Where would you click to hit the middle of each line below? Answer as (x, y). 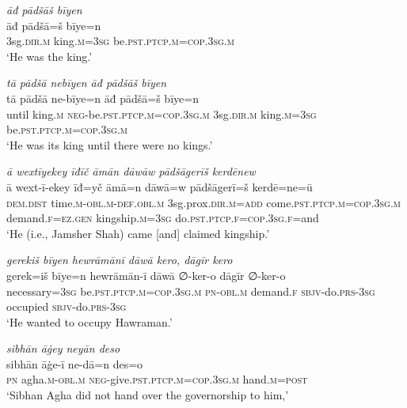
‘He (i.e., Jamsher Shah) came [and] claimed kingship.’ (138, 233)
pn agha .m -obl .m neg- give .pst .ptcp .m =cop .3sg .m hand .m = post (157, 379)
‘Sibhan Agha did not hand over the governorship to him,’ (148, 395)
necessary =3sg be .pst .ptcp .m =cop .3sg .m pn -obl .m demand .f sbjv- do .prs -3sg (191, 291)
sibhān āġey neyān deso (63, 348)
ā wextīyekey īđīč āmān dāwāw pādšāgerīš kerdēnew (131, 171)
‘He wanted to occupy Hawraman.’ (89, 321)
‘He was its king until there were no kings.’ (110, 144)
